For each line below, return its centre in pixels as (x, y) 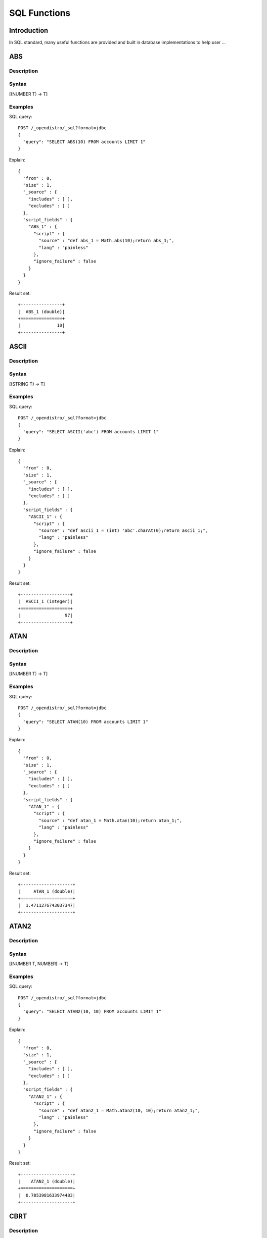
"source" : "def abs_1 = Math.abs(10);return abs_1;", (107, 241)
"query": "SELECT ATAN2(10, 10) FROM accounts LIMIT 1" (92, 1012)
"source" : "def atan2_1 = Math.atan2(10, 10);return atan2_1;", (120, 1110)
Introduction (29, 30)
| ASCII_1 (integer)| (45, 601)
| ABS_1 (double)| (42, 311)
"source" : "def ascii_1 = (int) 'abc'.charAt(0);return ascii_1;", (124, 530)
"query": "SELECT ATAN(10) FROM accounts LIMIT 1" (86, 722)
